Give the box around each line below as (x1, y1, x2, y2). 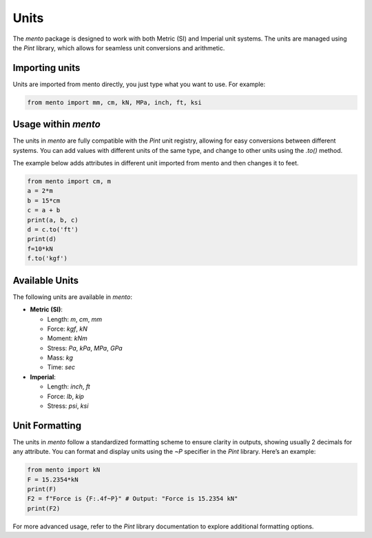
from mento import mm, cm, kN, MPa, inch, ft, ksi (27, 99, 203, 106)
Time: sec (47, 363, 76, 371)
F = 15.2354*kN (27, 475, 79, 484)
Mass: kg (47, 353, 74, 362)
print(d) (27, 235, 57, 243)
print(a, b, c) (27, 216, 79, 224)
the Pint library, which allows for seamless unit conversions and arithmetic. (12, 43, 225, 52)
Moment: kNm (47, 334, 87, 342)
